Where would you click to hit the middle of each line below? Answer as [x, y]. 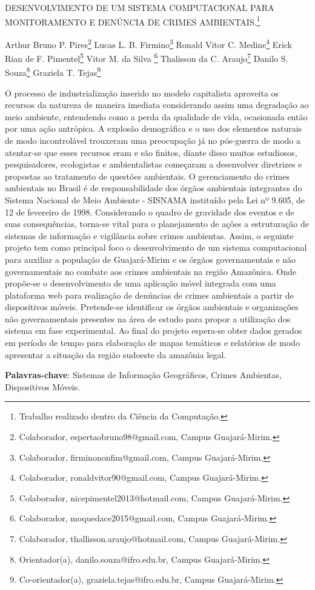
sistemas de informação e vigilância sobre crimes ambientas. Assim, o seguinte [149, 235]
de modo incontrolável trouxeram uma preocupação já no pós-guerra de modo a [153, 140]
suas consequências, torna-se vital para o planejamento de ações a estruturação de [157, 224]
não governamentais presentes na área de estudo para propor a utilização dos [148, 318]
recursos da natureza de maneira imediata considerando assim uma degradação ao [157, 105]
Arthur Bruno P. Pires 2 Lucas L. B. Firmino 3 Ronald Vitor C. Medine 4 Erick [148, 43]
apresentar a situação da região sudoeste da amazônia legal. [116, 354]
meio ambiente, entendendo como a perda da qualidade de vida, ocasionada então [156, 116]
